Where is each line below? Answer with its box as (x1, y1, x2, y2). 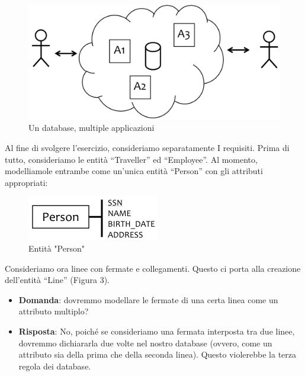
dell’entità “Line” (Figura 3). (5, 274, 110, 286)
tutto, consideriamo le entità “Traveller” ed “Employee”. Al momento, (5, 153, 258, 165)
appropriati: (5, 176, 48, 188)
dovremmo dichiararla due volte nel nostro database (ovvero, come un (18, 336, 272, 349)
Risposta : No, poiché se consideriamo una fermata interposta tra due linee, (18, 324, 295, 337)
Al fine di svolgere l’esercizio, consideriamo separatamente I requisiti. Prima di (5, 142, 290, 154)
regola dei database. (18, 359, 91, 372)
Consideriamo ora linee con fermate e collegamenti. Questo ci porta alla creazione (5, 262, 301, 274)
